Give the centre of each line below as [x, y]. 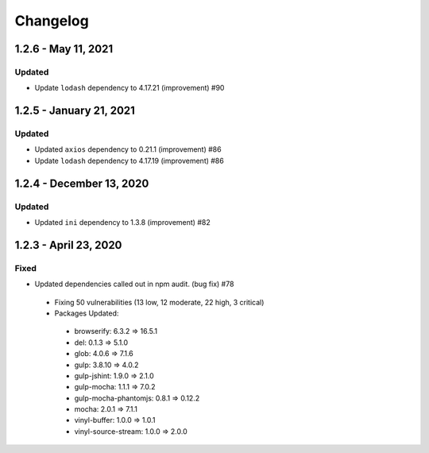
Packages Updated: [87, 313]
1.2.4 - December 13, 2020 [82, 183]
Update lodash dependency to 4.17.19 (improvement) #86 [129, 161]
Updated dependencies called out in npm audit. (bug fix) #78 [134, 284]
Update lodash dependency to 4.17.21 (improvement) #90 [129, 88]
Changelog [52, 21]
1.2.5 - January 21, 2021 [75, 111]
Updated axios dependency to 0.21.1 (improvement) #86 [128, 149]
